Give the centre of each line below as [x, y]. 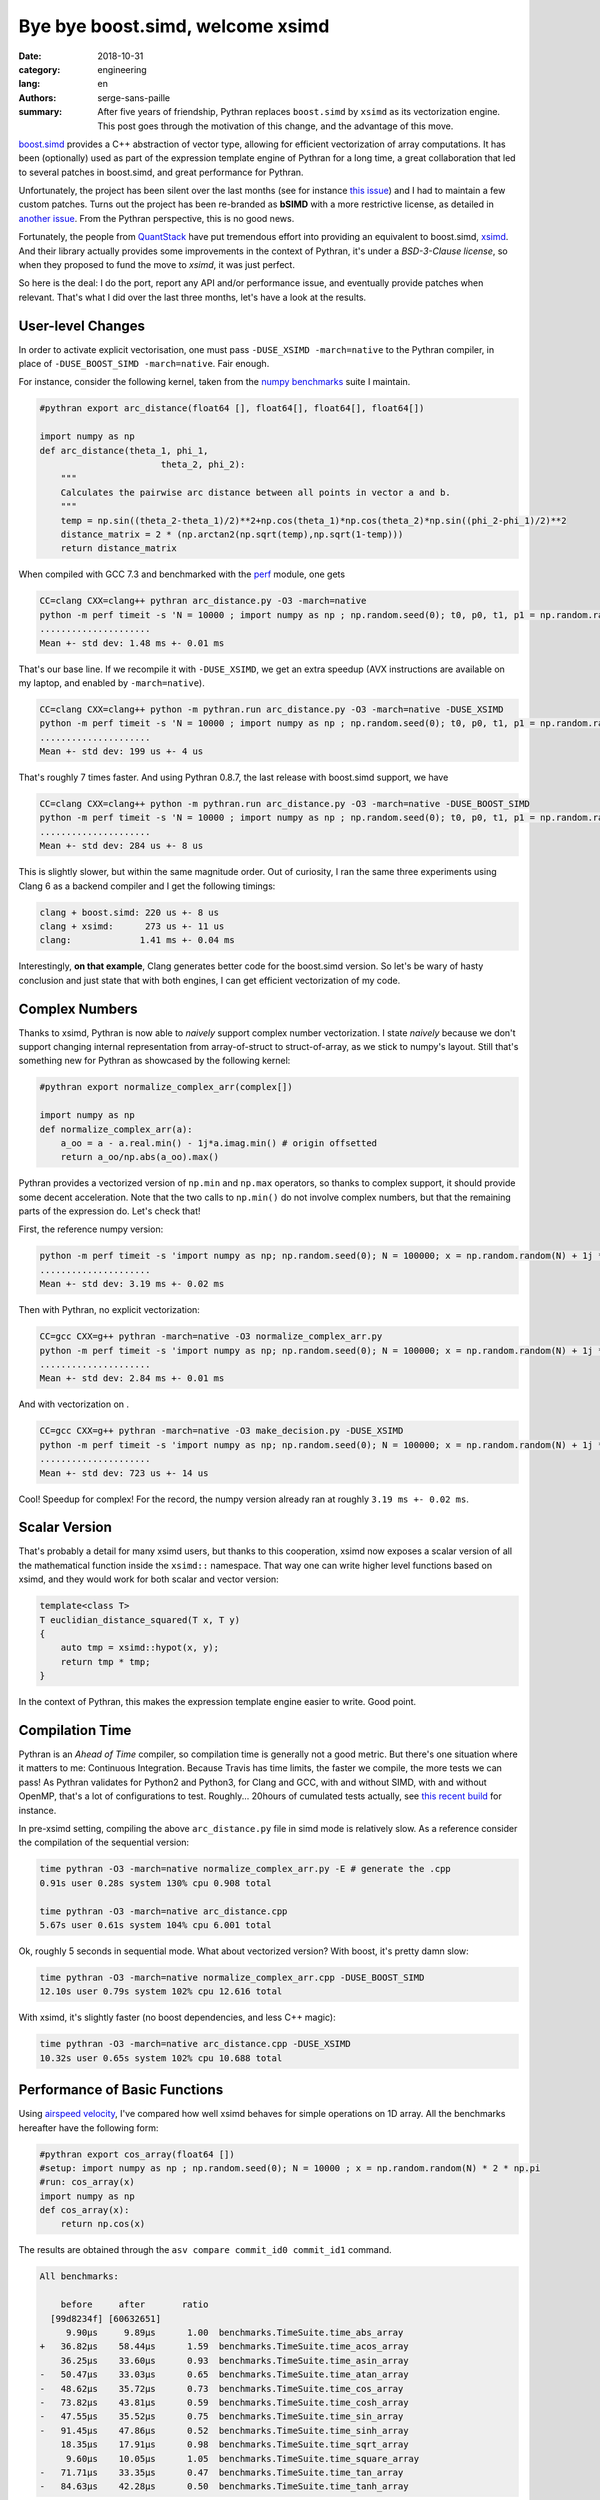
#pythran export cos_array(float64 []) [137, 2154]
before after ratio [134, 2304]
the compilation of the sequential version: [104, 1842]
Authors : [37, 97]
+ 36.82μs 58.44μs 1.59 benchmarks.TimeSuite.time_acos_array [224, 2346]
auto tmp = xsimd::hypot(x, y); [140, 1648]
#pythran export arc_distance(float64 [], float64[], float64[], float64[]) [232, 408]
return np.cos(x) [103, 2224]
